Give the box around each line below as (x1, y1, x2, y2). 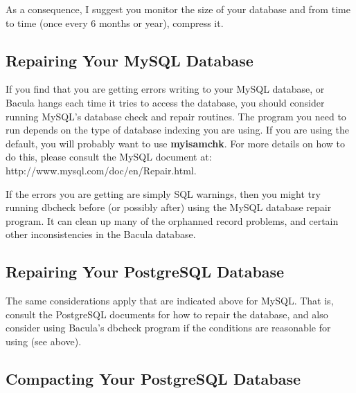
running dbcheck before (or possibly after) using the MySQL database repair (6, 200, 332, 214)
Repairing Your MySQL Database (6, 49, 253, 71)
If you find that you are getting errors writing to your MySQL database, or (6, 82, 325, 96)
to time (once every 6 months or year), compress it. (6, 15, 224, 30)
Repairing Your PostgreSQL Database (6, 261, 285, 282)
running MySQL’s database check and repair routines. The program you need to (6, 109, 346, 123)
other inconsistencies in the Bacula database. (6, 227, 196, 241)
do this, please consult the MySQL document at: (6, 149, 212, 164)
